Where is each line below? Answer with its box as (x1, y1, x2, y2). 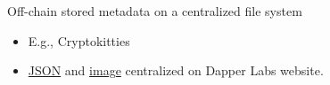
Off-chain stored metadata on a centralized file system (7, 2, 302, 19)
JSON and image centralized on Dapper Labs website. (28, 61, 324, 80)
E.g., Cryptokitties (28, 31, 130, 50)
